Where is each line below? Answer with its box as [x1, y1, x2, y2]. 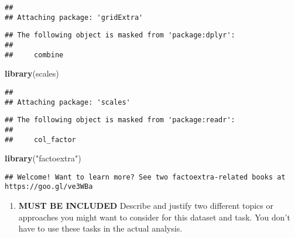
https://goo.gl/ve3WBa [5, 182, 93, 191]
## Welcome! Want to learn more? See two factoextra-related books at [5, 173, 286, 181]
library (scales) [5, 67, 59, 80]
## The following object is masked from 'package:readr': [5, 116, 235, 125]
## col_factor [5, 135, 76, 144]
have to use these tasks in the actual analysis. [18, 222, 183, 234]
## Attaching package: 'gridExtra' [5, 13, 143, 22]
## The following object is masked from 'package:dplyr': [5, 31, 235, 40]
